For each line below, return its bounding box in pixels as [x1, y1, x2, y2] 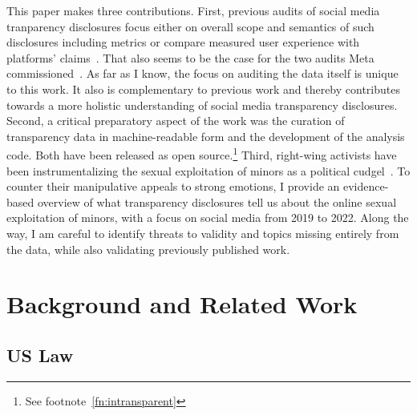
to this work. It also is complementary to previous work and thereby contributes [6, 80, 400, 97]
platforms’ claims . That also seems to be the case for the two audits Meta [6, 49, 374, 66]
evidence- [343, 178, 389, 195]
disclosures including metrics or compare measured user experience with [6, 34, 360, 50]
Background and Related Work [6, 288, 358, 320]
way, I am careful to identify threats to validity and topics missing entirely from [6, 224, 399, 241]
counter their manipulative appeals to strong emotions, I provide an [6, 178, 340, 195]
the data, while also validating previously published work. [6, 240, 290, 257]
